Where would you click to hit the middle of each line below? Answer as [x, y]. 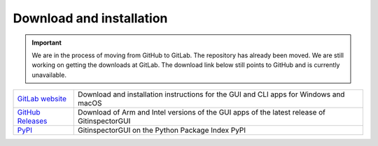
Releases [32, 121]
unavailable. [49, 75]
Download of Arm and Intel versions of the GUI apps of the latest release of [202, 112]
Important [47, 43]
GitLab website [42, 99]
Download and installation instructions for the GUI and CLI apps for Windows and [211, 94]
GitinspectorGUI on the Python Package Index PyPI [162, 131]
